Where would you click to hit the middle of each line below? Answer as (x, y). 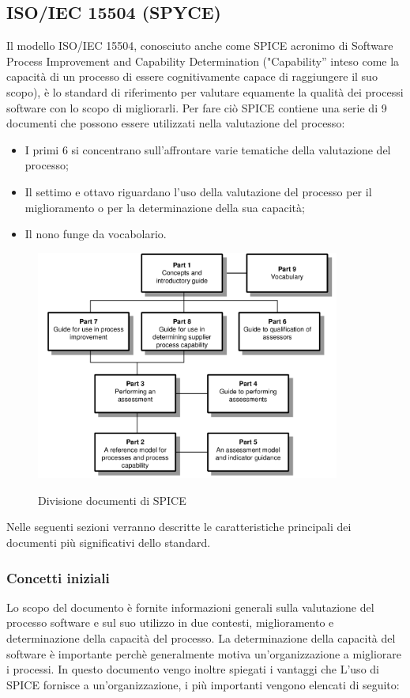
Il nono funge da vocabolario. (96, 234)
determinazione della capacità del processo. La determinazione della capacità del (201, 638)
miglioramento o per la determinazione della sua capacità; (165, 207)
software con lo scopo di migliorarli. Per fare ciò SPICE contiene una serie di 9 (197, 107)
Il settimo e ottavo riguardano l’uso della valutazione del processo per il (198, 191)
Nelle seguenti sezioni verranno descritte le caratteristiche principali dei (179, 527)
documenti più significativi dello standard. (109, 542)
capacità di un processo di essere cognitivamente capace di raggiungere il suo (192, 76)
